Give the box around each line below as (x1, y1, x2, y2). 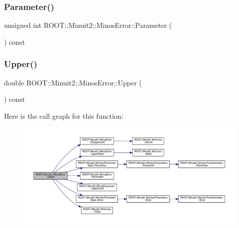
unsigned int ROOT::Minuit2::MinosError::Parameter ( (4, 20, 172, 30)
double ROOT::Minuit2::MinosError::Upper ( (4, 77, 142, 87)
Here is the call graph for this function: (4, 110, 123, 121)
